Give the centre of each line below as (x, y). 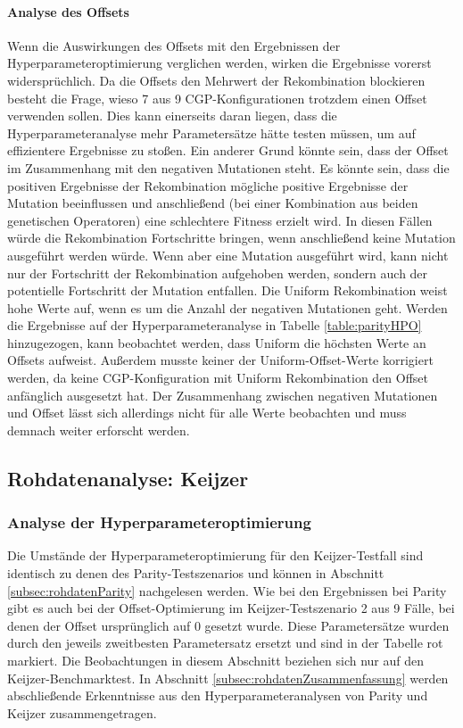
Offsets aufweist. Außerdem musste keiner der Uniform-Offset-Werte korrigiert (220, 360)
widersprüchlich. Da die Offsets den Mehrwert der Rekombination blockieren (216, 80)
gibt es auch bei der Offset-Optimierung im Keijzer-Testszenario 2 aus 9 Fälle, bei (231, 608)
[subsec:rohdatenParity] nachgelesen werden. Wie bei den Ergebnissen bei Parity (227, 590)
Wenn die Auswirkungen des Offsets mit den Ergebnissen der (174, 45)
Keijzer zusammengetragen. (82, 712)
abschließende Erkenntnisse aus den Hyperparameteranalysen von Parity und (218, 695)
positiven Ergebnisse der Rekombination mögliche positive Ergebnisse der (208, 185)
